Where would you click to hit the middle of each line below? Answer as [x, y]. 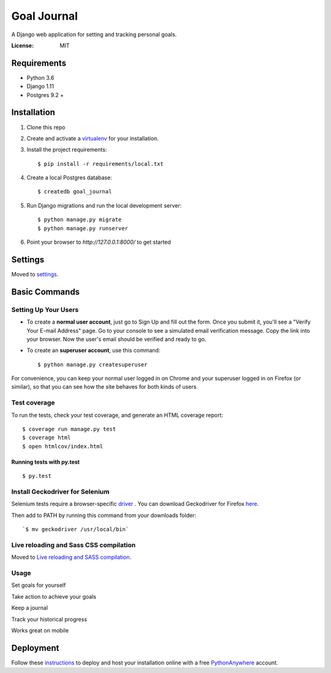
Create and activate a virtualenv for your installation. [93, 138]
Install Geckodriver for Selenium [60, 491]
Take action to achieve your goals [54, 596]
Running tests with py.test [45, 462]
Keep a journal [30, 608]
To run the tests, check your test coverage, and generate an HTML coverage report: [117, 415]
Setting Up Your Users [45, 309]
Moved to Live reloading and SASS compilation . [71, 557]
